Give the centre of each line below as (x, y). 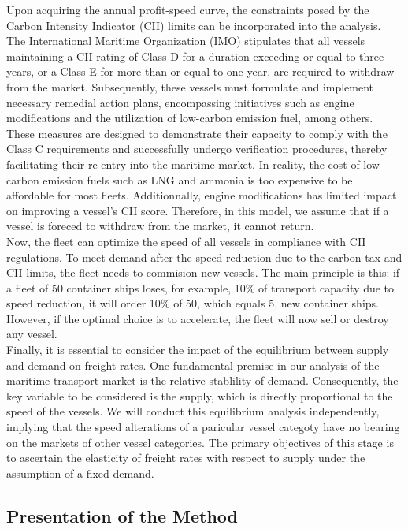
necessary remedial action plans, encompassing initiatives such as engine (180, 102)
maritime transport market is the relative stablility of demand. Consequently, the (202, 380)
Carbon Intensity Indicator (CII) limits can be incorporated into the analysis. (194, 25)
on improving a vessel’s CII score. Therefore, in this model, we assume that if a (198, 210)
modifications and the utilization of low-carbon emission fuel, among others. (190, 118)
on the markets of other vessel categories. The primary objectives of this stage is (200, 442)
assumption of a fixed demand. (80, 473)
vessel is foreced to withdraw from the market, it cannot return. (160, 226)
